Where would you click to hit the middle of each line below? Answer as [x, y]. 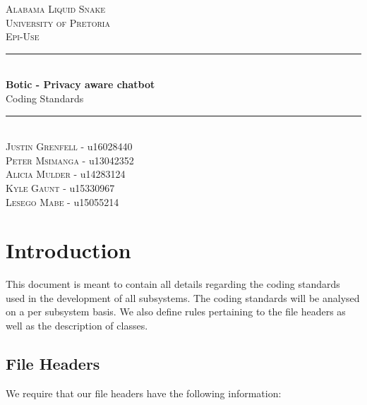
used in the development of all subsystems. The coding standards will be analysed [183, 297]
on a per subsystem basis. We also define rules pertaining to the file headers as [176, 312]
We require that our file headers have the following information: [144, 393]
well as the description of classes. [77, 326]
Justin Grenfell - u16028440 [69, 146]
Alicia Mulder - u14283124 [66, 174]
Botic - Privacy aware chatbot [80, 84]
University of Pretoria [58, 22]
